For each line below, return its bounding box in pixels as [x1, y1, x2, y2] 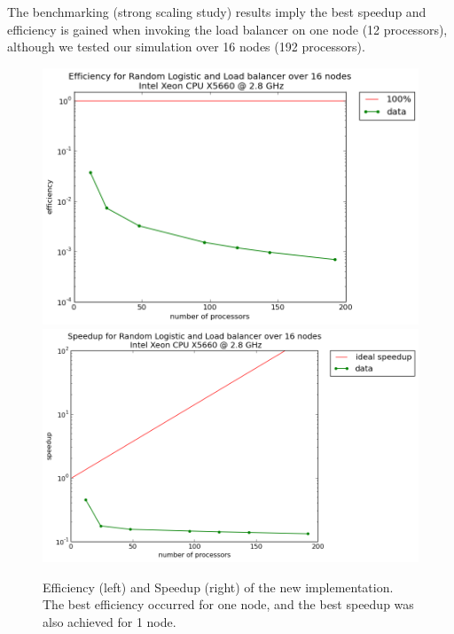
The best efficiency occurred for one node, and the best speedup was [43, 595, 414, 614]
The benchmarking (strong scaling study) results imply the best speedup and [7, 3, 427, 20]
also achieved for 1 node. [43, 612, 176, 630]
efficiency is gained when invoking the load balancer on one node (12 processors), [7, 20, 448, 38]
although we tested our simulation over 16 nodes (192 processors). [7, 37, 365, 56]
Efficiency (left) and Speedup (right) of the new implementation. [43, 577, 394, 596]
